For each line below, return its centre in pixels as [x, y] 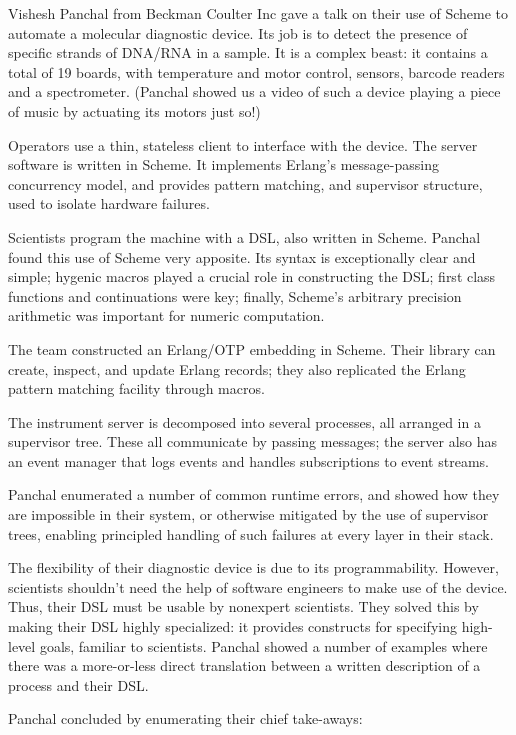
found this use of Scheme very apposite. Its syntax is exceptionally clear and [242, 256]
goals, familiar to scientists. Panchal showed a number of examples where [263, 645]
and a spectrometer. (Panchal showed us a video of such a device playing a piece [254, 91]
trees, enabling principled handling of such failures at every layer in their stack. [251, 533]
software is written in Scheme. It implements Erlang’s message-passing [223, 164]
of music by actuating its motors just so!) [134, 110]
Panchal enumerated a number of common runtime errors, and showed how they [254, 494]
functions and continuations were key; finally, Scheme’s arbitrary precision [235, 295]
